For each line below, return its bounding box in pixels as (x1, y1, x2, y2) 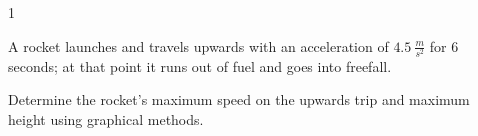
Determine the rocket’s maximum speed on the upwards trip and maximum (8, 89, 470, 110)
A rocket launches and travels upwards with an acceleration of (8, 35, 389, 56)
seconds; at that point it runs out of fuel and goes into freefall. (8, 55, 392, 76)
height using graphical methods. (8, 108, 204, 129)
